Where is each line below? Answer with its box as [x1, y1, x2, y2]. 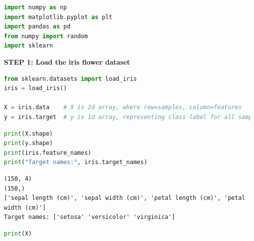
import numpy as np [4, 4, 67, 11]
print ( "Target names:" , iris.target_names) [4, 159, 148, 166]
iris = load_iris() [4, 85, 67, 92]
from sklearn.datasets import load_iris [4, 75, 137, 82]
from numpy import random [4, 32, 88, 40]
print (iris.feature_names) [4, 149, 91, 156]
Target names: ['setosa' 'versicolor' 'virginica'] [4, 214, 175, 221]
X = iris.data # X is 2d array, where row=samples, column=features [4, 104, 242, 111]
